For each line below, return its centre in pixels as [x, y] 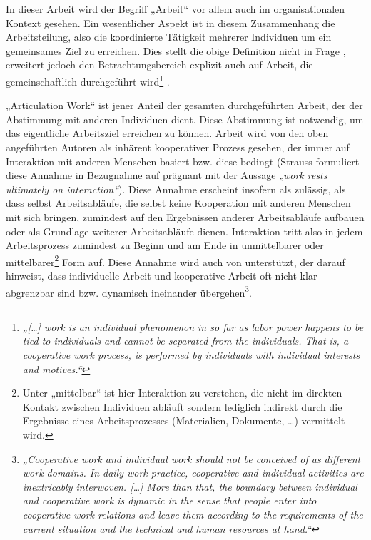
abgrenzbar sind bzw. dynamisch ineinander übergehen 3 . [129, 291]
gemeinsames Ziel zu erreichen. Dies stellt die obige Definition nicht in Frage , [176, 50]
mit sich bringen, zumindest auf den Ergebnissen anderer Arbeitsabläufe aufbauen [185, 216]
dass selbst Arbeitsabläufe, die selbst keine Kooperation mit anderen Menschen [178, 203]
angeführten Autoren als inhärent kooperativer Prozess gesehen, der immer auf [178, 147]
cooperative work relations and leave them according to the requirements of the [193, 514]
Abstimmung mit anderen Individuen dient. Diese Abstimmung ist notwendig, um [185, 119]
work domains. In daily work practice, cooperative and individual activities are [193, 473]
